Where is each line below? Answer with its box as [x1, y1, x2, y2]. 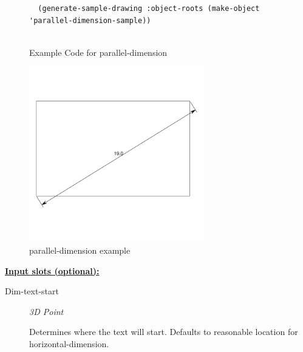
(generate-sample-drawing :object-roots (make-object [38, 4, 260, 13]
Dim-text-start [5, 285, 59, 297]
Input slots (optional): [5, 264, 100, 277]
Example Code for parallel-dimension [29, 46, 168, 58]
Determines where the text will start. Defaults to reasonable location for [29, 325, 298, 338]
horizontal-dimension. [29, 337, 109, 350]
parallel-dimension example [29, 243, 131, 256]
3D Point [29, 305, 64, 317]
